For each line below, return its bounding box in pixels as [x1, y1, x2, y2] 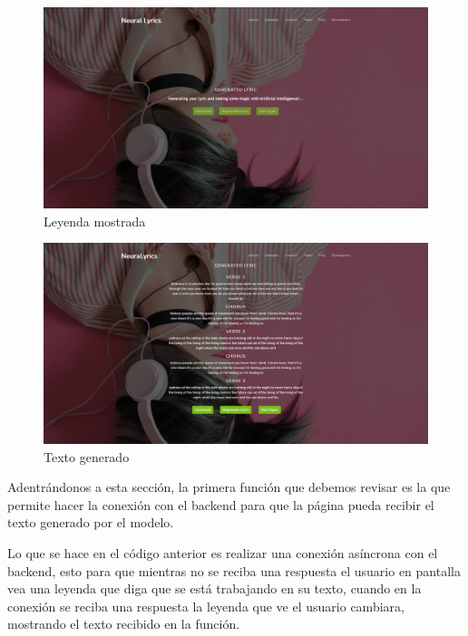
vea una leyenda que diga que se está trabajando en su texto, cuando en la [7, 579, 422, 598]
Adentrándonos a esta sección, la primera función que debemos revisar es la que [7, 477, 451, 496]
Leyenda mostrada [44, 211, 146, 230]
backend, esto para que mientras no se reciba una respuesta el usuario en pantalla [7, 561, 461, 580]
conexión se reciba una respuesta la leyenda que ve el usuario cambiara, [7, 596, 405, 615]
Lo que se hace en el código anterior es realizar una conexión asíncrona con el [7, 544, 438, 563]
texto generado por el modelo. [7, 513, 174, 532]
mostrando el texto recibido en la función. [7, 614, 240, 633]
